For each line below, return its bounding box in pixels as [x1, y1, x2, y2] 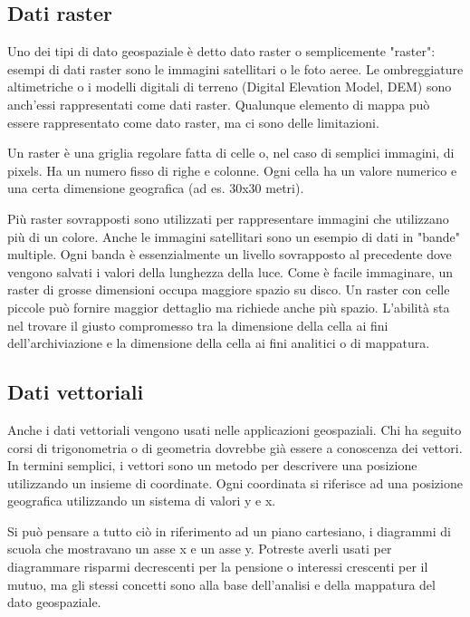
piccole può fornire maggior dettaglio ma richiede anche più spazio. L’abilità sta [7, 297, 450, 316]
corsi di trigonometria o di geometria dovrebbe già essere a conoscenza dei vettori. [7, 438, 463, 457]
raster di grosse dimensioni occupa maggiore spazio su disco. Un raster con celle [7, 280, 450, 299]
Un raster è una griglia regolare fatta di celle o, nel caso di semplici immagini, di [7, 143, 455, 162]
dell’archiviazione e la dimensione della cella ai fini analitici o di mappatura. [7, 333, 430, 352]
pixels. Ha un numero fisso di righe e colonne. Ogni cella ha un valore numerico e [7, 160, 457, 179]
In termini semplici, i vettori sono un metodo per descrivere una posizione [7, 456, 417, 475]
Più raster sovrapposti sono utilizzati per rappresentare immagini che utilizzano [7, 208, 449, 227]
